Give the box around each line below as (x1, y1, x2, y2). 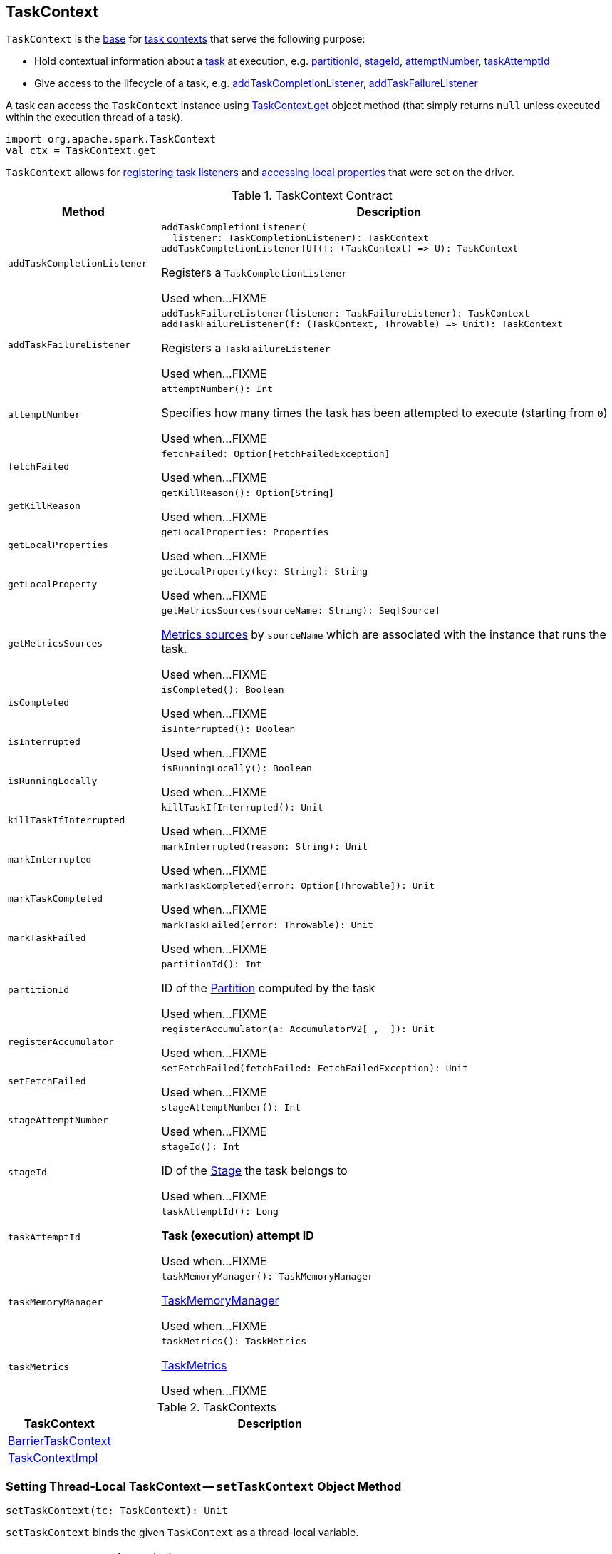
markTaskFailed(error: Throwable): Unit (161, 920, 373, 931)
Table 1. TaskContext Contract (232, 188, 393, 203)
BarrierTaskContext (8, 1434, 111, 1448)
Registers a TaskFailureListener (161, 341, 331, 356)
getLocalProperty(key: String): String (161, 566, 368, 577)
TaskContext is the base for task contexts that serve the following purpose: (6, 33, 365, 46)
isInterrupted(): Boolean (161, 724, 296, 735)
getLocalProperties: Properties (161, 527, 329, 538)
